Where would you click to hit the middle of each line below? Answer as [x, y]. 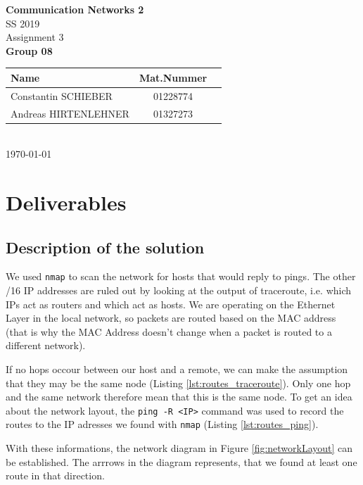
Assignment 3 [35, 37]
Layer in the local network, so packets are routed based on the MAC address [171, 318]
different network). [46, 345]
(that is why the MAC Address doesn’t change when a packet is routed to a [169, 331]
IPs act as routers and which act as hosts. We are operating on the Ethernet [171, 304]
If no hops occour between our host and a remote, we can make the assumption [177, 369]
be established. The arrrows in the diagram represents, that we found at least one [181, 461]
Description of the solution [105, 247]
